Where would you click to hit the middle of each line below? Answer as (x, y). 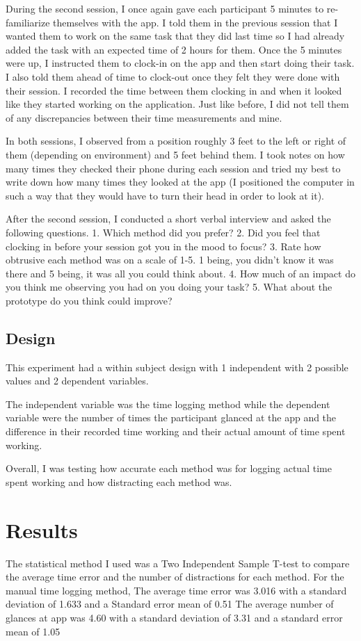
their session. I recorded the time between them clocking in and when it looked (174, 90)
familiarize (28, 22)
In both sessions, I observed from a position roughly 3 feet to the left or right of (176, 141)
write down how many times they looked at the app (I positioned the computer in (180, 182)
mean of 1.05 (33, 631)
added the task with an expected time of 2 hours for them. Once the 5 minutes (174, 49)
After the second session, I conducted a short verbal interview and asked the (168, 219)
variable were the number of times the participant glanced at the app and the (171, 417)
